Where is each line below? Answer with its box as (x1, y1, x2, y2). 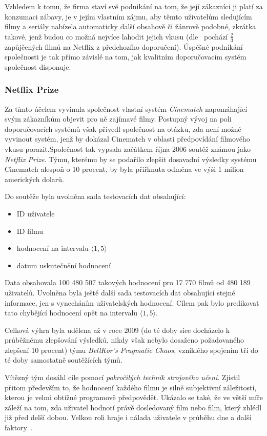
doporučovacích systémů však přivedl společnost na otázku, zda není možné (5, 123, 241, 134)
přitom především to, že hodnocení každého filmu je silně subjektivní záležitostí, (5, 382, 257, 392)
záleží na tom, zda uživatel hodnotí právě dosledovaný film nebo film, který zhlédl (5, 402, 262, 412)
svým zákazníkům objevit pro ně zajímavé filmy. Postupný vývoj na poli (5, 113, 232, 124)
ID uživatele (16, 208, 55, 219)
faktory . (5, 422, 33, 433)
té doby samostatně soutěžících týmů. (5, 354, 122, 365)
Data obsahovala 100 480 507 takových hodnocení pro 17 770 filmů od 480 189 (5, 277, 251, 288)
